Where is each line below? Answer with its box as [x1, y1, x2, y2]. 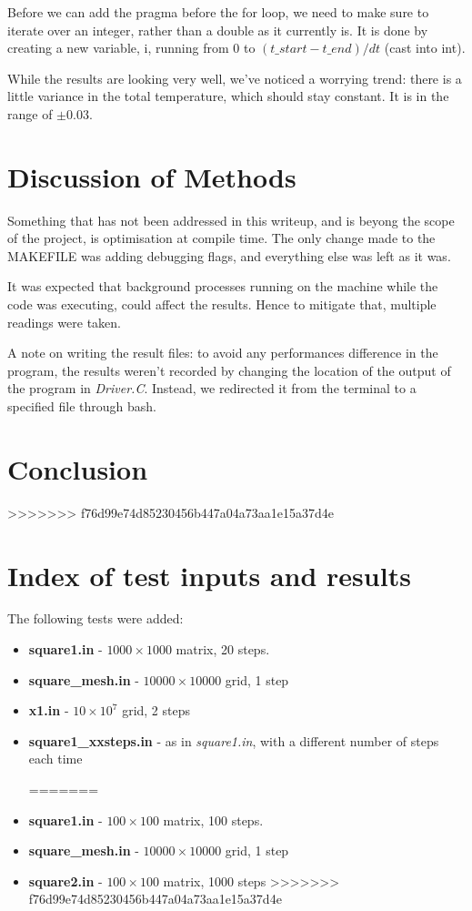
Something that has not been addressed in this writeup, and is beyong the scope [7, 210, 455, 229]
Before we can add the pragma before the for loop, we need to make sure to [7, 3, 429, 21]
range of [7, 104, 53, 123]
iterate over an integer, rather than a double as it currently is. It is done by [7, 20, 428, 39]
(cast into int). [384, 38, 466, 57]
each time [28, 749, 83, 768]
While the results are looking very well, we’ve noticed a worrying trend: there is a [7, 68, 462, 87]
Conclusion [7, 450, 148, 487]
